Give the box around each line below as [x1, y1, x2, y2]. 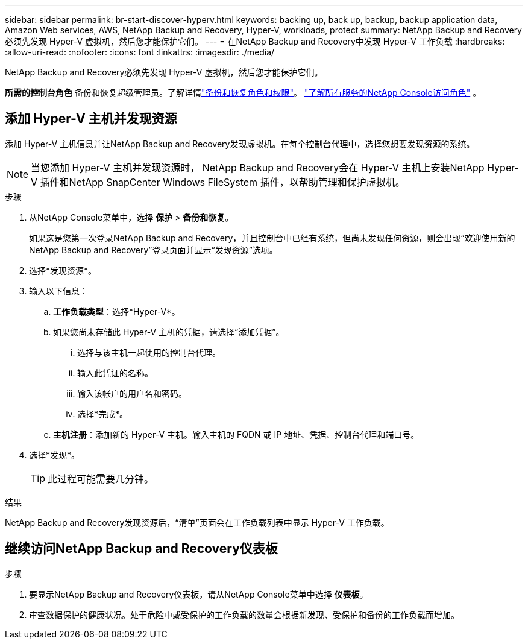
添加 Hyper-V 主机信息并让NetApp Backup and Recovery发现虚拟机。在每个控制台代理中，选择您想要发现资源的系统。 [5, 138, 475, 149]
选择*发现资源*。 [29, 265, 97, 276]
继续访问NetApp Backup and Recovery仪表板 [5, 541, 278, 557]
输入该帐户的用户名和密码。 [77, 388, 187, 399]
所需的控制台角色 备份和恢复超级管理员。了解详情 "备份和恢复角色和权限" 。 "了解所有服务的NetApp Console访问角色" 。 [5, 87, 482, 98]
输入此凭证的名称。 [77, 367, 153, 378]
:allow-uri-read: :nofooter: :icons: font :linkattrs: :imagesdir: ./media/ [5, 47, 275, 57]
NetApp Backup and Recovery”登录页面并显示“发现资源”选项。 [29, 244, 278, 255]
